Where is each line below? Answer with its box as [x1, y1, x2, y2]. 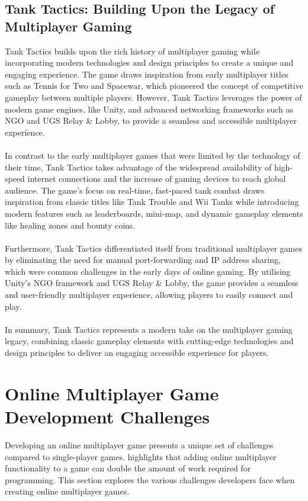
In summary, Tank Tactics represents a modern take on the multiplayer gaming [5, 323, 293, 335]
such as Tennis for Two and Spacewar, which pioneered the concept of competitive [5, 79, 303, 92]
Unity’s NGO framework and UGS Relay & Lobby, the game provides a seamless [5, 277, 299, 289]
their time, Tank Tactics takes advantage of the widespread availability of [5, 160, 272, 173]
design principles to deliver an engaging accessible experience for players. [5, 346, 269, 359]
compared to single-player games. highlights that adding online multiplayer [5, 450, 277, 463]
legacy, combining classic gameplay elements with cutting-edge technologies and [5, 335, 294, 347]
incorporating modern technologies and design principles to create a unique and [5, 56, 294, 69]
